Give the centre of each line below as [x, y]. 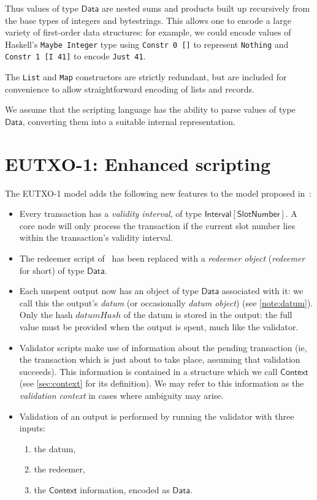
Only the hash [46, 315]
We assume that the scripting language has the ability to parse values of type [150, 109]
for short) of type [52, 270]
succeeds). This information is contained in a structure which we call [148, 371]
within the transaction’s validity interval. [96, 237]
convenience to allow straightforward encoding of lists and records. [130, 89]
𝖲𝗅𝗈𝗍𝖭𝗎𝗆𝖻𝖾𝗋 [258, 215]
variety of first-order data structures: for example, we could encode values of [148, 32]
